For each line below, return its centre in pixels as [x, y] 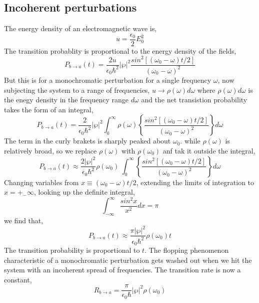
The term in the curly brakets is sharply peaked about [87, 141]
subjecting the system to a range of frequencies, [77, 90]
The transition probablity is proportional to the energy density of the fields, [120, 50]
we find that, [24, 220]
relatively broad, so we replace [50, 150]
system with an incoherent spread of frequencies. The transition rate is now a [122, 270]
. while [190, 141]
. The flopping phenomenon [187, 250]
